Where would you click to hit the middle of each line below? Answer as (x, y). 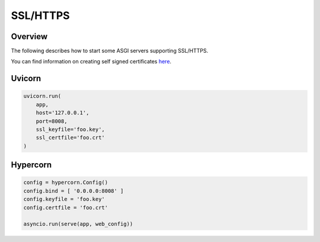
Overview (29, 36)
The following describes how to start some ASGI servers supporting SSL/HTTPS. (110, 51)
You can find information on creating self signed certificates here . (91, 62)
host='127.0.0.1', (63, 113)
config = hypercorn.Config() (66, 183)
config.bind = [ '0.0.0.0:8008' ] (73, 191)
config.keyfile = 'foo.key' (64, 199)
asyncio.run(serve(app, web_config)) (78, 224)
